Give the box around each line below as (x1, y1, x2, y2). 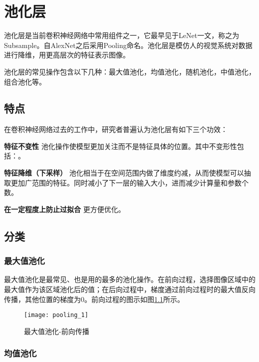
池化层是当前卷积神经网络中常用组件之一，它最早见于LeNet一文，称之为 (4, 30, 240, 40)
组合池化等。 (4, 76, 46, 86)
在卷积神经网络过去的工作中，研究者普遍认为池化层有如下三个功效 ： (4, 124, 228, 134)
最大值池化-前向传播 (24, 325, 89, 336)
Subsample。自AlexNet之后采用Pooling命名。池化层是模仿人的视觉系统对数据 (4, 39, 253, 50)
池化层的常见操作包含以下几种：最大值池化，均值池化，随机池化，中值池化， (4, 66, 256, 76)
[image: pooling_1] (24, 311, 88, 319)
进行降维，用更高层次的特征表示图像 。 (4, 49, 130, 60)
